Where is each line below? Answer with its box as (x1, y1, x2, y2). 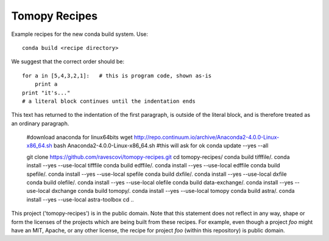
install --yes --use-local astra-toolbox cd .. (26, 195, 134, 203)
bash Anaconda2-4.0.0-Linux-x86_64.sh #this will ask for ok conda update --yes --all (54, 142, 269, 149)
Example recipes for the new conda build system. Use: (11, 30, 149, 38)
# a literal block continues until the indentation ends (22, 97, 196, 105)
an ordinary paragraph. (11, 119, 69, 127)
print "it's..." (22, 89, 71, 96)
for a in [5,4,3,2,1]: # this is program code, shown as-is (22, 72, 212, 79)
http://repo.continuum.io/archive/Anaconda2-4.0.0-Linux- (133, 134, 280, 141)
